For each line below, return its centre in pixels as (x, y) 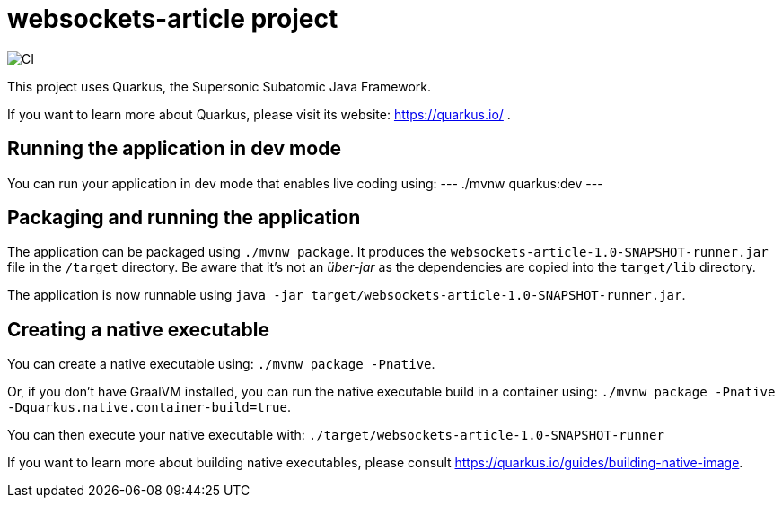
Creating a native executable (138, 329)
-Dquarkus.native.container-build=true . (149, 407)
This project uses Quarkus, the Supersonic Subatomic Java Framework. (219, 86)
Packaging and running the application (184, 218)
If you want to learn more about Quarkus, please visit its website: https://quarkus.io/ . (259, 114)
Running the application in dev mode (174, 149)
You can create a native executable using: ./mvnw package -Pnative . (221, 364)
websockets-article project (173, 19)
